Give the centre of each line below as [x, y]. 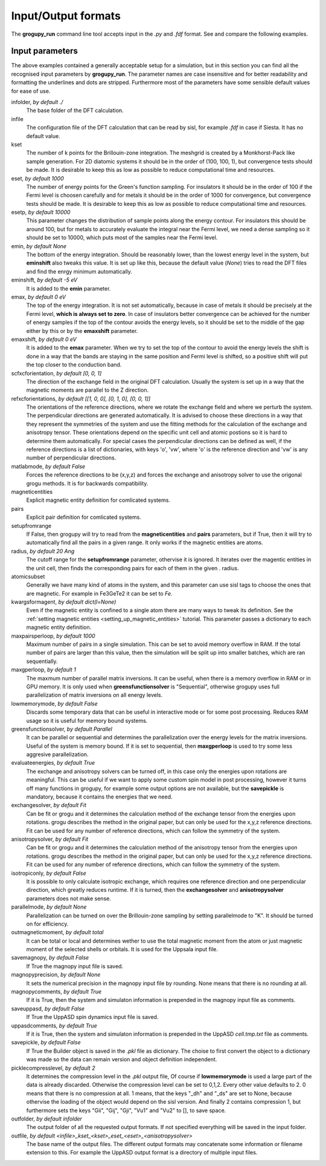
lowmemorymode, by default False [54, 703]
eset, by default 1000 [38, 178]
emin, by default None [39, 246]
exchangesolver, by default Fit [49, 805]
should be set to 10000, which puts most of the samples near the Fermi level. [122, 238]
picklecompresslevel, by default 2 [53, 1068]
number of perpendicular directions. [71, 458]
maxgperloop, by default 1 [44, 670]
